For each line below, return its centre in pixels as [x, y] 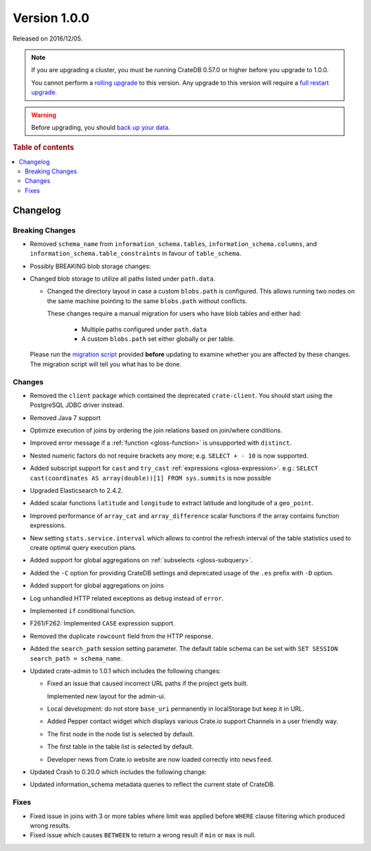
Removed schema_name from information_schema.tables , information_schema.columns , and [173, 243]
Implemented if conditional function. [83, 610]
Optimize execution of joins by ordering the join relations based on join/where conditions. [156, 430]
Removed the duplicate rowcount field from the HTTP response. [121, 636]
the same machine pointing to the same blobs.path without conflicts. [147, 301]
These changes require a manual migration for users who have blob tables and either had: [175, 313]
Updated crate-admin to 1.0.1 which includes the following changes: [125, 671]
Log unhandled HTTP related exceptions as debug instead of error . [127, 598]
